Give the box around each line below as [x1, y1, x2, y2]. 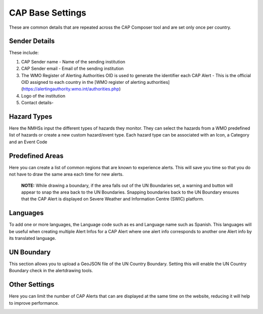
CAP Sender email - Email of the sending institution [21, 66, 124, 72]
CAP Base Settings [9, 7, 87, 18]
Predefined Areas [9, 152, 64, 160]
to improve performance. [9, 300, 59, 306]
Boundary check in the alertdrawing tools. [9, 268, 94, 274]
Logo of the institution [21, 93, 66, 98]
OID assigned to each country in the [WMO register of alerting [21, 79, 146, 85]
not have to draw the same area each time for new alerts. [9, 171, 124, 177]
